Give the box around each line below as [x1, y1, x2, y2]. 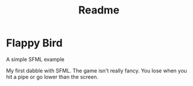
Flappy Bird [6, 36, 63, 50]
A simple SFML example [6, 56, 65, 63]
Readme [78, 4, 119, 17]
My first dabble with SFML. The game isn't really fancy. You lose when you [6, 67, 187, 74]
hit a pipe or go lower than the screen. [6, 73, 99, 80]
